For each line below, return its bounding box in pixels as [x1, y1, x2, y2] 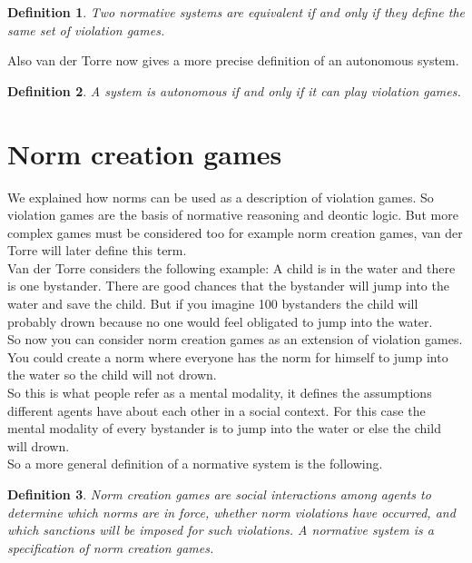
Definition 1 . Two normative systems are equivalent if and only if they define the [7, 3, 466, 21]
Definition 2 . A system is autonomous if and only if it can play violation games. [7, 81, 461, 100]
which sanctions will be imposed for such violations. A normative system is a [7, 520, 434, 539]
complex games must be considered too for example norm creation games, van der [7, 222, 463, 242]
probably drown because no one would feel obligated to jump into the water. [7, 311, 433, 331]
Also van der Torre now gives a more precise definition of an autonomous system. [7, 51, 459, 70]
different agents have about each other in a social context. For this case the [7, 400, 426, 420]
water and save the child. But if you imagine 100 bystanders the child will [7, 294, 418, 313]
